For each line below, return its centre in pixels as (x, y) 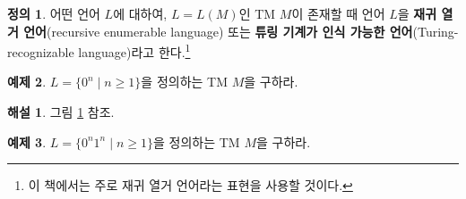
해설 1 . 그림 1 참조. (61, 112)
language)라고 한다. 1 (134, 50)
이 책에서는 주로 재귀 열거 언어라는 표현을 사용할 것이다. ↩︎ (190, 185)
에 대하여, (140, 13)
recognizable (41, 51)
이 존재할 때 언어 (338, 13)
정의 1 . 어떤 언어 (54, 13)
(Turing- (436, 31)
